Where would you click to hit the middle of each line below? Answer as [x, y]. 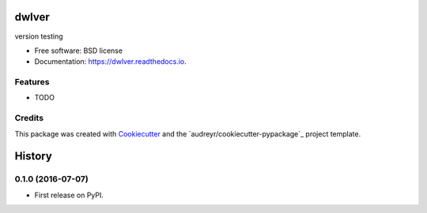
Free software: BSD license [78, 50]
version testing [39, 36]
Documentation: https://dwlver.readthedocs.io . [111, 62]
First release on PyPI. [69, 195]
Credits [29, 118]
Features [32, 82]
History [34, 157]
